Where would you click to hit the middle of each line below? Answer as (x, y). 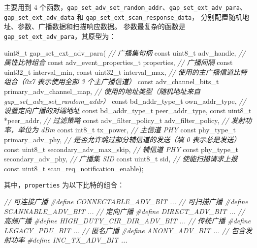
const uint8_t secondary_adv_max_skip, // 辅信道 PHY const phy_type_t (121, 149)
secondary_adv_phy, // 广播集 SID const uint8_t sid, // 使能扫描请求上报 (121, 159)
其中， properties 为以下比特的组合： (64, 185)
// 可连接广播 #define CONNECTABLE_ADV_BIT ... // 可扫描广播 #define (126, 201)
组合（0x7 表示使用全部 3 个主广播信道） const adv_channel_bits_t (112, 81)
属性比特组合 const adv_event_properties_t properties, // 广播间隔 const (118, 62)
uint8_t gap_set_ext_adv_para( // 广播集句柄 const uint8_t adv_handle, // (125, 52)
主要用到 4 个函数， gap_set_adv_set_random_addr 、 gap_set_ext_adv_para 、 (125, 7)
